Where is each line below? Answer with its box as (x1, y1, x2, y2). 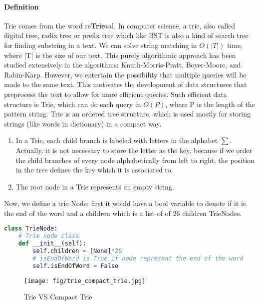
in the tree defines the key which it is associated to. (15, 164, 173, 175)
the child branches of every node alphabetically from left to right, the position (15, 154, 255, 165)
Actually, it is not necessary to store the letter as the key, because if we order (15, 144, 253, 155)
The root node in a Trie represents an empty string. (15, 181, 174, 191)
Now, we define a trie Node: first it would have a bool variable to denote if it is (4, 198, 246, 208)
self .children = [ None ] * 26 (32, 247, 122, 255)
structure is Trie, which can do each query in (4, 98, 141, 109)
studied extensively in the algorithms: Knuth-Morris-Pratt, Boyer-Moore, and (4, 59, 241, 70)
